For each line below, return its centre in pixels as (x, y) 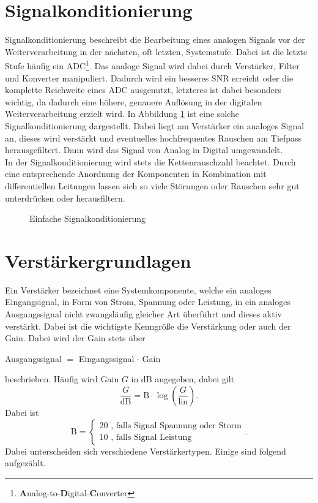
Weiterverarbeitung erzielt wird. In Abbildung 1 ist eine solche (122, 114)
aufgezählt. (25, 463)
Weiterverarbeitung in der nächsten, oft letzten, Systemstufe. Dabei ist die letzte (156, 51)
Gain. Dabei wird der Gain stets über (75, 338)
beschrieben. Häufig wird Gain (62, 379)
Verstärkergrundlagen (98, 260)
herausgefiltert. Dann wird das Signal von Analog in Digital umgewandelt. (144, 150)
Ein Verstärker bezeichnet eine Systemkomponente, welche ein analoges (138, 289)
